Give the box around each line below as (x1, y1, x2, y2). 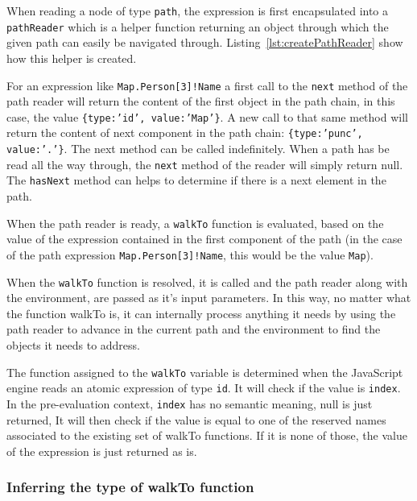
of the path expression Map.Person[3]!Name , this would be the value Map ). (6, 246, 374, 263)
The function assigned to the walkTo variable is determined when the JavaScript (6, 363, 403, 380)
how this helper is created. (6, 49, 137, 66)
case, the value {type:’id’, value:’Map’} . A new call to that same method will (6, 108, 408, 125)
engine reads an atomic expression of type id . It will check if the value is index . (6, 379, 401, 396)
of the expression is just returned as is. (6, 442, 197, 459)
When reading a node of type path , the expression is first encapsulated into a (6, 2, 389, 19)
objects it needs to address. (6, 336, 140, 353)
